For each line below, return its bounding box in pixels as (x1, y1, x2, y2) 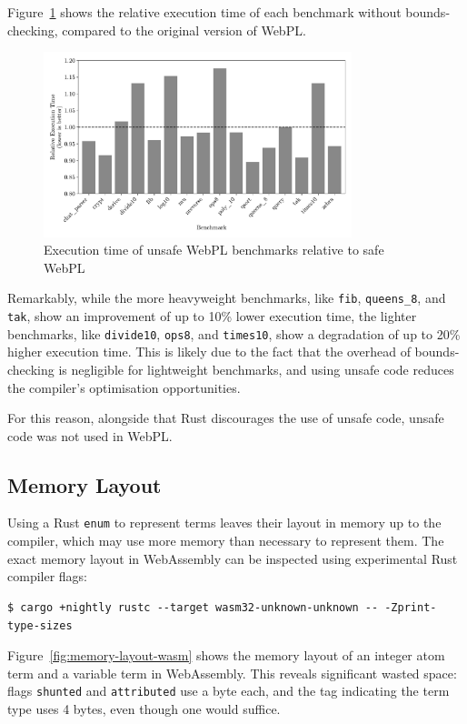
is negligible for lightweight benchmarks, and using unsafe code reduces (58, 359, 454, 378)
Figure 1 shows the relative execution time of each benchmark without (7, 3, 402, 21)
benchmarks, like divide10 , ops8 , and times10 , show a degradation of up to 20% (7, 324, 461, 343)
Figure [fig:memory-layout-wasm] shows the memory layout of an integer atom (7, 646, 445, 665)
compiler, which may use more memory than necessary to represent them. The (7, 531, 444, 550)
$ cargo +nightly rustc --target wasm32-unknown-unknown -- (7, 600, 379, 614)
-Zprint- (384, 600, 437, 614)
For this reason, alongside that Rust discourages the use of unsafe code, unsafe (7, 408, 444, 427)
